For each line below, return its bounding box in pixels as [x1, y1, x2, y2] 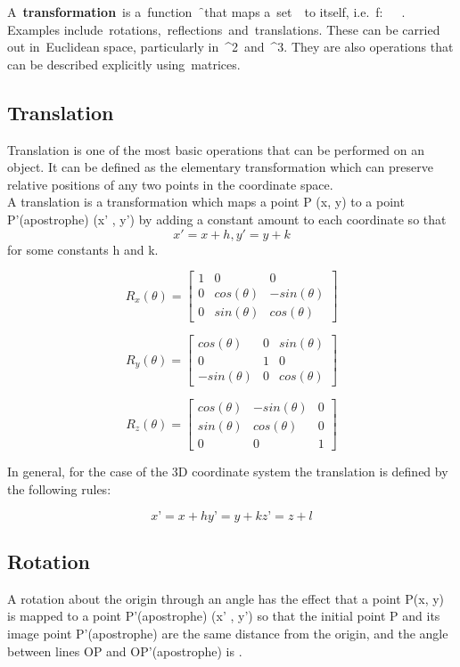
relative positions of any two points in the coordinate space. [7, 175, 333, 193]
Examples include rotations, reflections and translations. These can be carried [7, 20, 440, 38]
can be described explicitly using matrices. [7, 54, 241, 73]
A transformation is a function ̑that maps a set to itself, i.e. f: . [7, 3, 406, 20]
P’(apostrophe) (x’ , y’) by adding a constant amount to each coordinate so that [7, 209, 447, 228]
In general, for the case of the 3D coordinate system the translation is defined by [7, 462, 448, 481]
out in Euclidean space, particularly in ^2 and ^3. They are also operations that [7, 37, 454, 56]
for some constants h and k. [7, 240, 159, 258]
